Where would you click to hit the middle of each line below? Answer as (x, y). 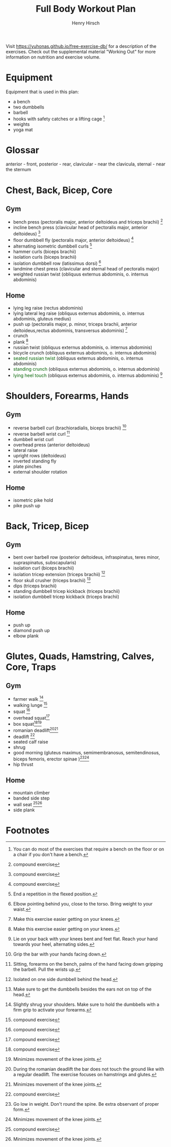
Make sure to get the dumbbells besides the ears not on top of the (82, 989)
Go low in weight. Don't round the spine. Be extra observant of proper (86, 1104)
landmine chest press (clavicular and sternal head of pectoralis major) (86, 268)
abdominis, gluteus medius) (42, 318)
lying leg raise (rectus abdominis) (48, 308)
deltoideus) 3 (27, 233)
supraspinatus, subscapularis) (45, 562)
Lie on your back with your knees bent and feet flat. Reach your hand (85, 939)
